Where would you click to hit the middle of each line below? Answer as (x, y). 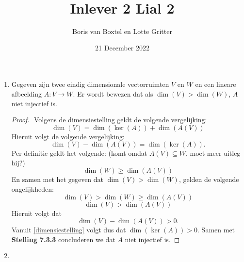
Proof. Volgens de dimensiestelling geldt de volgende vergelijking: (109, 120)
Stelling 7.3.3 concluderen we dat (63, 239)
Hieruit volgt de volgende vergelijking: (68, 136)
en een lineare (216, 84)
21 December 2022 (122, 47)
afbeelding (27, 93)
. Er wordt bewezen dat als (113, 93)
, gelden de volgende (209, 179)
